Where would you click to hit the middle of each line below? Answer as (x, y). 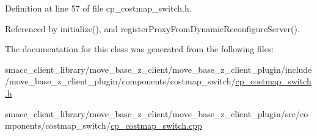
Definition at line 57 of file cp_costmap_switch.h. (98, 8)
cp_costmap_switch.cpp (156, 125)
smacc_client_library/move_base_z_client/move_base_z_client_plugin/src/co (157, 113)
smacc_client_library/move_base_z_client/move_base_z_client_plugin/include (158, 69)
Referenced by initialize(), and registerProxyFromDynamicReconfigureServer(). (152, 28)
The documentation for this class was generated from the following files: (140, 49)
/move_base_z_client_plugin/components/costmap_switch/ (120, 81)
